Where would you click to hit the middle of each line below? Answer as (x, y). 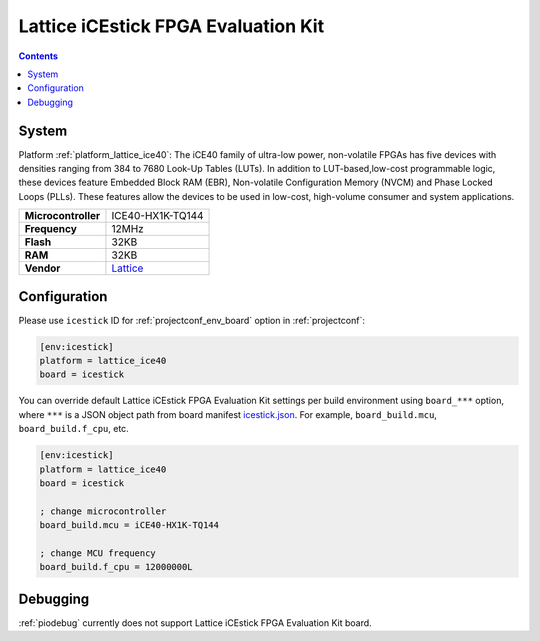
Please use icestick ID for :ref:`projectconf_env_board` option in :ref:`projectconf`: (191, 320)
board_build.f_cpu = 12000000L (116, 567)
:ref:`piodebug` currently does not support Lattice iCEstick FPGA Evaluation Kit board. (195, 622)
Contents (38, 56)
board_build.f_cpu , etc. (73, 429)
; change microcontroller (103, 511)
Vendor (42, 268)
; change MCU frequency (98, 553)
